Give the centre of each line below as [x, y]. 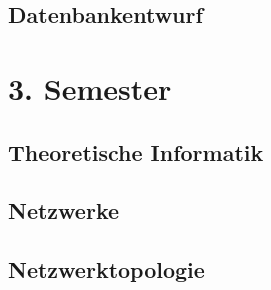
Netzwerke [64, 210]
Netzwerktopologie [106, 269]
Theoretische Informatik [136, 151]
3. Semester [90, 87]
